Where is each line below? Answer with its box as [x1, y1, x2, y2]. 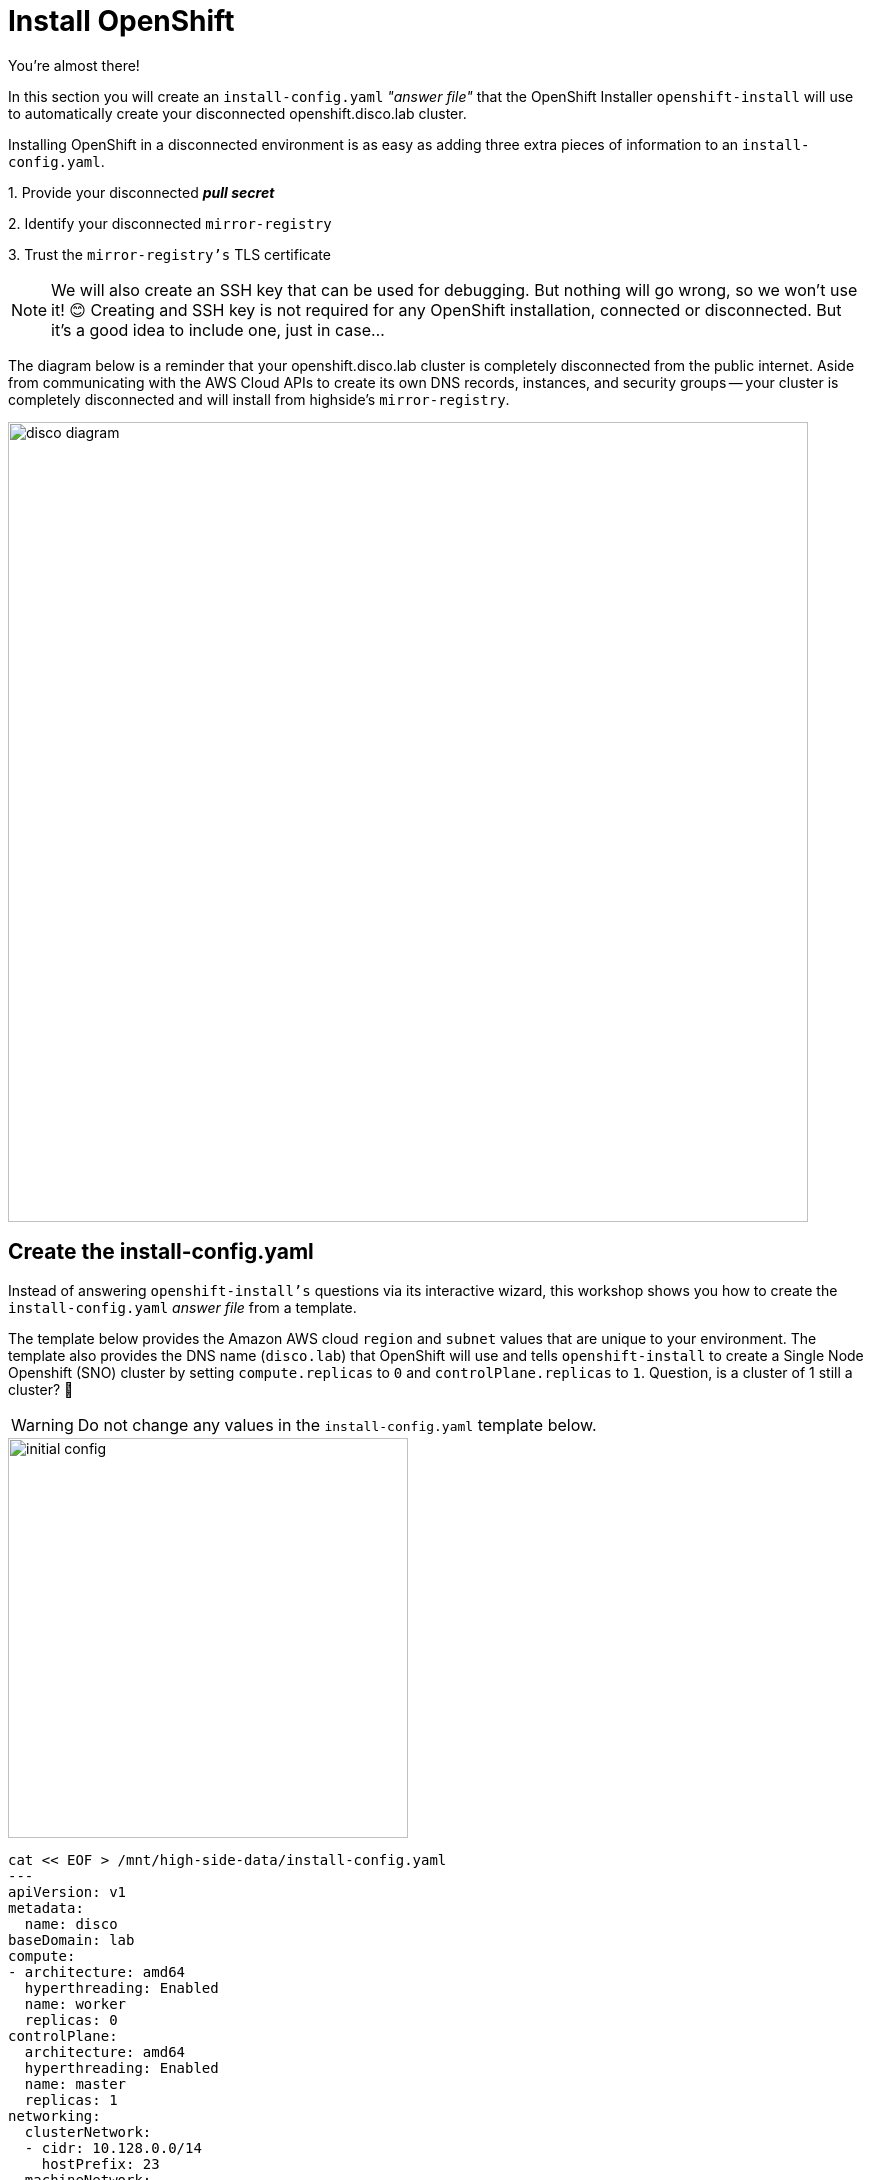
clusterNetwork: [24, 2123, 152, 2140]
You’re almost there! [8, 56, 140, 74]
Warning [11, 1414, 74, 1435]
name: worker [24, 1995, 127, 2012]
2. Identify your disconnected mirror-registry [8, 214, 332, 232]
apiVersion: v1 [8, 1883, 127, 1900]
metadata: [8, 1899, 84, 1916]
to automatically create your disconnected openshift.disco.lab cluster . [8, 104, 467, 122]
